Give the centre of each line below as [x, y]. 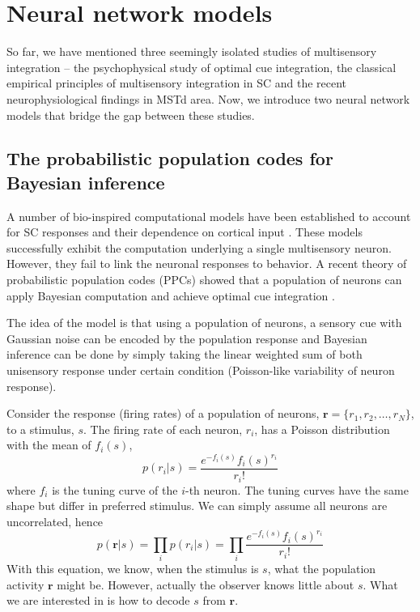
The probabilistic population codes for [170, 158]
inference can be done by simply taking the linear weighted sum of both [185, 354]
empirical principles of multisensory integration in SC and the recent [177, 83]
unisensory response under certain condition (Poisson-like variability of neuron [201, 370]
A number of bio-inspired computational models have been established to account [209, 216]
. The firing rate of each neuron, [163, 429]
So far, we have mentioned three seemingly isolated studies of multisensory [192, 51]
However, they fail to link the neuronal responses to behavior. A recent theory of [207, 263]
